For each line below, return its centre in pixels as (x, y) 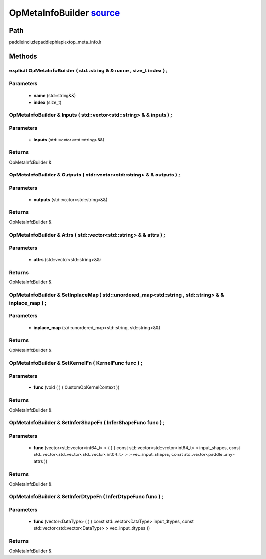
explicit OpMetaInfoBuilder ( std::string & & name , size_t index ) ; (88, 70)
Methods (23, 56)
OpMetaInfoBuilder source (65, 13)
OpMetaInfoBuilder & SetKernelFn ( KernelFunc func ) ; (76, 363)
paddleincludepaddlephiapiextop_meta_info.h (55, 42)
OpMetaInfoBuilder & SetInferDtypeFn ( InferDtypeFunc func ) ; (86, 496)
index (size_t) (48, 102)
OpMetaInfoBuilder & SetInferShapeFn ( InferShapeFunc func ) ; (87, 423)
